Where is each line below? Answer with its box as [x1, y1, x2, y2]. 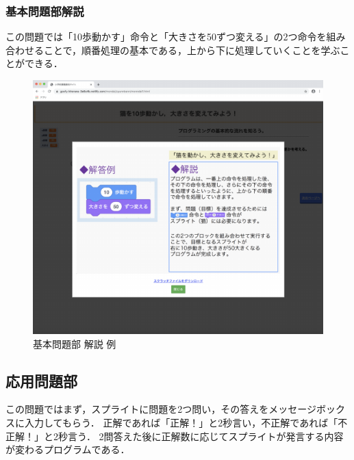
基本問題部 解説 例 [33, 336, 116, 350]
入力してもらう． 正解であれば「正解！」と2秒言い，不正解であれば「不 [24, 415, 348, 429]
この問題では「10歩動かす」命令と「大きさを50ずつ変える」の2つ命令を [5, 29, 327, 44]
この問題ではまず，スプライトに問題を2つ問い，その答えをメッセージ [5, 402, 317, 416]
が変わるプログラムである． [5, 442, 130, 457]
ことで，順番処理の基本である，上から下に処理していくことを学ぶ [43, 42, 340, 57]
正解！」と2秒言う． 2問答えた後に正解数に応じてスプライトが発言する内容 [5, 429, 344, 443]
